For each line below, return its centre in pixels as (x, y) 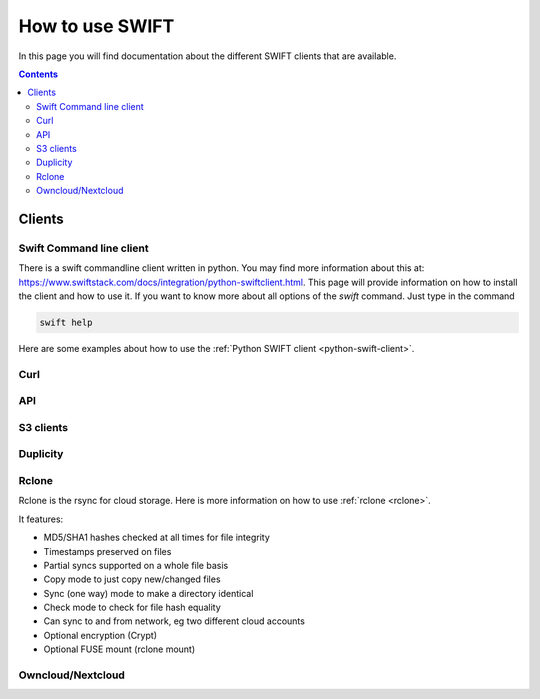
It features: (41, 519)
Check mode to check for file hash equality (132, 607)
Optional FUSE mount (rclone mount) (119, 649)
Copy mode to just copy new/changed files (132, 579)
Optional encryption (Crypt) (100, 635)
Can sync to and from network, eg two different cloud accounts (174, 621)
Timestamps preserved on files (107, 551)
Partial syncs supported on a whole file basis (136, 565)
